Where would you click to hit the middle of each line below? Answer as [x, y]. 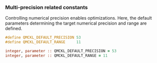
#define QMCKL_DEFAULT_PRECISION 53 [43, 38]
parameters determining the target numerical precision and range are [76, 23]
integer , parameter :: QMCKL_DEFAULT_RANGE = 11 [56, 56]
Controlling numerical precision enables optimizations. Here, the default [79, 18]
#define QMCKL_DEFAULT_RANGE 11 [43, 42]
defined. [14, 29]
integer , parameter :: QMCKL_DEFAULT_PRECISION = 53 [61, 51]
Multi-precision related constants [46, 7]
